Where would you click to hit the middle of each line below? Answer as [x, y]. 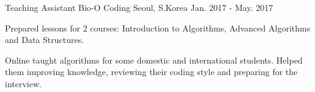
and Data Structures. [45, 40]
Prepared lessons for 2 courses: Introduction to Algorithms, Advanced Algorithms [158, 28]
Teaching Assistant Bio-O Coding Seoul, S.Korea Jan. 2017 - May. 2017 [139, 7]
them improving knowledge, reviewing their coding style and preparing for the [151, 72]
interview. [23, 83]
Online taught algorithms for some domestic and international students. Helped [154, 60]
